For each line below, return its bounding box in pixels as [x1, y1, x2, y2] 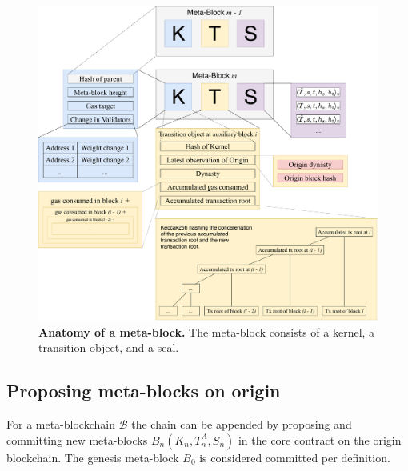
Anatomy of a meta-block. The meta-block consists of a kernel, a [38, 323, 375, 340]
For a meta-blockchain [6, 415, 115, 432]
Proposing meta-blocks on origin [6, 378, 281, 403]
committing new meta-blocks [6, 431, 148, 448]
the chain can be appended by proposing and [131, 415, 352, 432]
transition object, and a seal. [38, 339, 179, 356]
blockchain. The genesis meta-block [6, 449, 179, 465]
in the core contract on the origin [238, 431, 402, 448]
